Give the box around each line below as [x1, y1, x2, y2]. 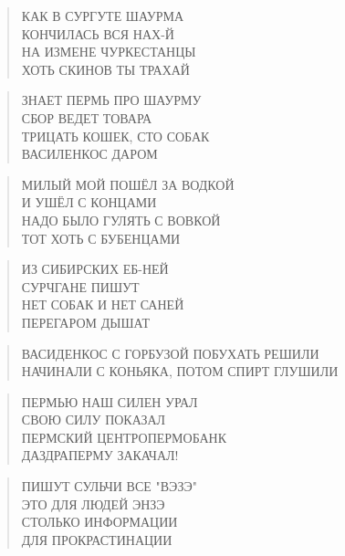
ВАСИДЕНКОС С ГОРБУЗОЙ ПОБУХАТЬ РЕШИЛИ [21, 343, 319, 362]
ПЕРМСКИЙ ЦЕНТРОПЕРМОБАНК [21, 427, 227, 446]
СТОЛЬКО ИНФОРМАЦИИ [21, 512, 178, 531]
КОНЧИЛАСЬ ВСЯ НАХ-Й [21, 24, 174, 43]
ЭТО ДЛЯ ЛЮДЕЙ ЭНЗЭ [21, 494, 165, 513]
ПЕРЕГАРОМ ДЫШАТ [21, 312, 150, 331]
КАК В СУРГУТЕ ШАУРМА [21, 6, 184, 25]
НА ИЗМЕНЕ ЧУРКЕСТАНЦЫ [21, 42, 196, 61]
